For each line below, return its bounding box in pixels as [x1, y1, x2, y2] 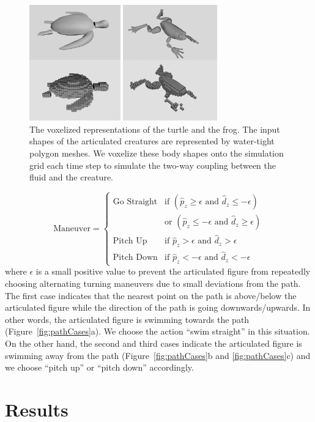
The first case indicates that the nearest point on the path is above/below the [5, 289, 297, 302]
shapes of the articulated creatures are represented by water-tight [29, 135, 275, 147]
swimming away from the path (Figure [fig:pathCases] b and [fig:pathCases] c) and [5, 349, 311, 361]
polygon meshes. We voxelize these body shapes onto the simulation [29, 147, 284, 160]
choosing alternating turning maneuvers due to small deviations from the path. [5, 277, 301, 290]
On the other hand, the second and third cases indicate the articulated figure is [5, 337, 302, 350]
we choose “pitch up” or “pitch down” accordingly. [5, 361, 194, 374]
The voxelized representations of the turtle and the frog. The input [29, 122, 280, 135]
